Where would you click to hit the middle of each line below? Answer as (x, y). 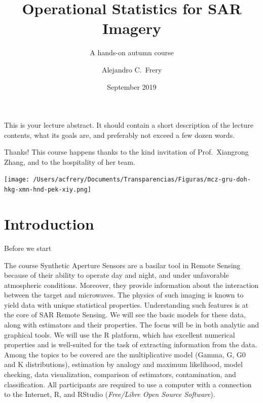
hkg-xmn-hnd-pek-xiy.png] (48, 190)
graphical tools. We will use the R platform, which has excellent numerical (120, 334)
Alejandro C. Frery (132, 69)
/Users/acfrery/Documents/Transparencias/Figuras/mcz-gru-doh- (142, 180)
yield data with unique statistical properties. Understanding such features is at (126, 304)
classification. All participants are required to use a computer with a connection (128, 384)
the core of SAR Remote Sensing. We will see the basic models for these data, (125, 315)
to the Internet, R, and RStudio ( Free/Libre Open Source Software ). (110, 394)
